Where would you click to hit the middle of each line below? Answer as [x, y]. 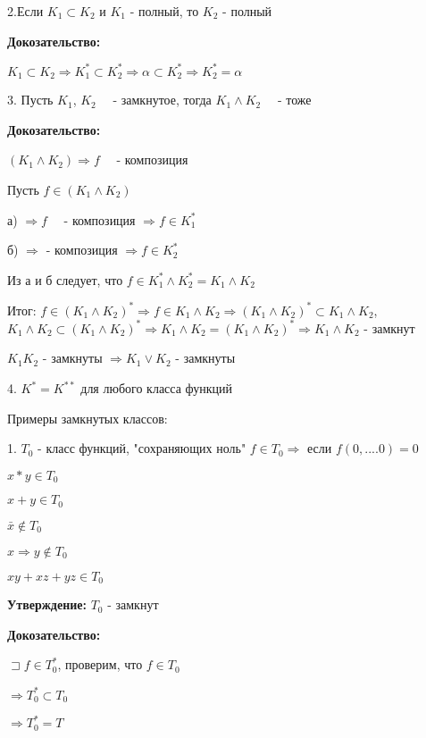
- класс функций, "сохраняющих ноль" [142, 448]
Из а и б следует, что [65, 279]
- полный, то [164, 11]
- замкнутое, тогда [162, 100]
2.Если [25, 11]
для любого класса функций [157, 388]
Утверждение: [47, 604]
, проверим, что [100, 664]
